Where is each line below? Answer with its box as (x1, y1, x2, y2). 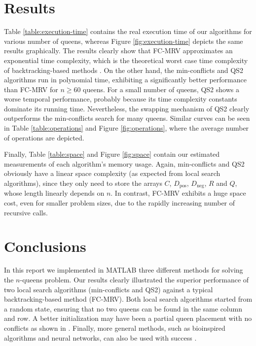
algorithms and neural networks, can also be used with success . (4, 332, 197, 343)
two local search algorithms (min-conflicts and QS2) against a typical (4, 284, 213, 294)
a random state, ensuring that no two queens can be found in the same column (4, 303, 242, 313)
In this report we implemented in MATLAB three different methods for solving (4, 265, 243, 275)
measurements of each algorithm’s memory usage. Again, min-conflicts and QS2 (4, 158, 245, 169)
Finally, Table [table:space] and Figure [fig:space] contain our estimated (4, 149, 220, 159)
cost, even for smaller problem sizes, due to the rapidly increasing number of (4, 198, 235, 208)
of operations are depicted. (4, 132, 84, 142)
